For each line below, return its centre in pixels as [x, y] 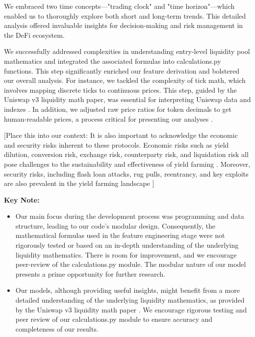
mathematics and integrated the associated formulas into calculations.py [113, 61]
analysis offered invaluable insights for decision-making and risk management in [124, 25]
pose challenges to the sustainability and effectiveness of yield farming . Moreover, [127, 164]
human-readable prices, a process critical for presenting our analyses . [108, 118]
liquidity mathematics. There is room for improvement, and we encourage [126, 254]
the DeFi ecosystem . [34, 35]
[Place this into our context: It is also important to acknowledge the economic [121, 135]
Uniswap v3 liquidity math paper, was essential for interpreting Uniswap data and [127, 99]
